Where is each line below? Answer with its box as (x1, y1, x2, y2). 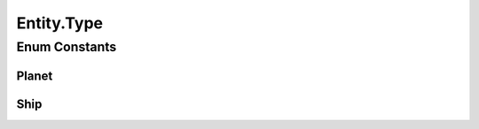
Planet (16, 68, 53, 83)
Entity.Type (16, 13, 104, 33)
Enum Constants (16, 39, 117, 55)
